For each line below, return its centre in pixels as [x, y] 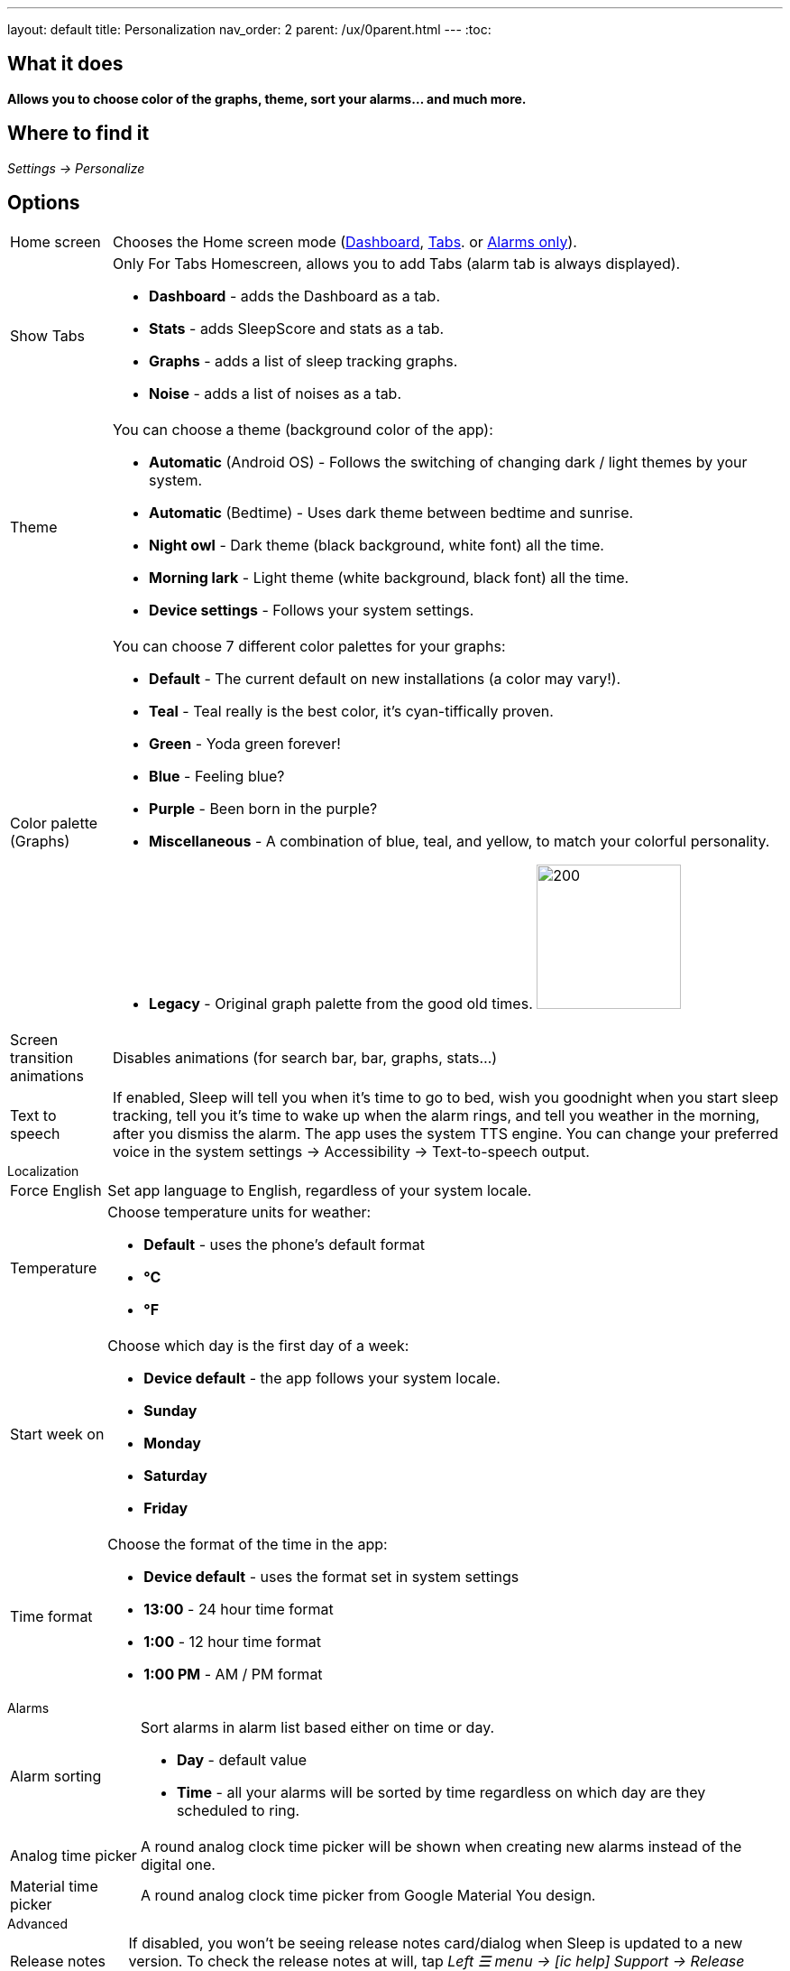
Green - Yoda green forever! [245, 743]
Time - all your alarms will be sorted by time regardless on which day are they [441, 1792]
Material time [54, 1886]
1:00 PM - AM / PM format [233, 1674]
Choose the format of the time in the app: [248, 1544]
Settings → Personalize [76, 168]
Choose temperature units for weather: [239, 1212]
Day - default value [242, 1759]
